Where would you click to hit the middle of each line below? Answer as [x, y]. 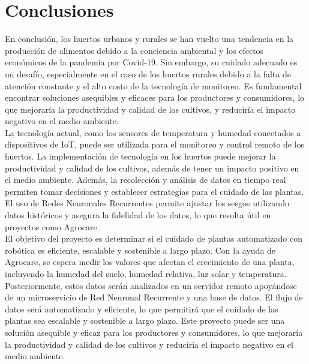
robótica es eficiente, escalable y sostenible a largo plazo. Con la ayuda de [140, 250]
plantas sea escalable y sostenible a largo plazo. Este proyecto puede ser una [145, 321]
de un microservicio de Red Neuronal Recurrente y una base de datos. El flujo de [154, 297]
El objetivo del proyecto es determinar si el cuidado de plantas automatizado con [154, 238]
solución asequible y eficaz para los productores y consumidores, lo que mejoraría [154, 332]
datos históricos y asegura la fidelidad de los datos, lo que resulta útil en [138, 215]
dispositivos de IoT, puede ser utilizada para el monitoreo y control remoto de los [155, 144]
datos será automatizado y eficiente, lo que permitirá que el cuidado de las [142, 309]
